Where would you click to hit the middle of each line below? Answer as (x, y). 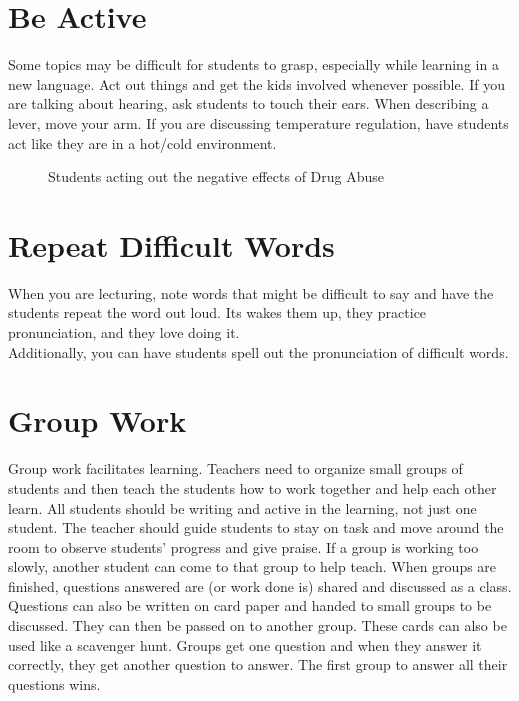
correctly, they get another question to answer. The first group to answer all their (258, 664)
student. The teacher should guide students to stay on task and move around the (256, 527)
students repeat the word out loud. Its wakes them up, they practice (217, 312)
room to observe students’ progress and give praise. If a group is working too (243, 546)
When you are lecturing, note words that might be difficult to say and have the (251, 292)
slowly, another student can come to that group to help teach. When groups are (252, 566)
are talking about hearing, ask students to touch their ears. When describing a (248, 103)
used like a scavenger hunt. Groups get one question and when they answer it (245, 644)
